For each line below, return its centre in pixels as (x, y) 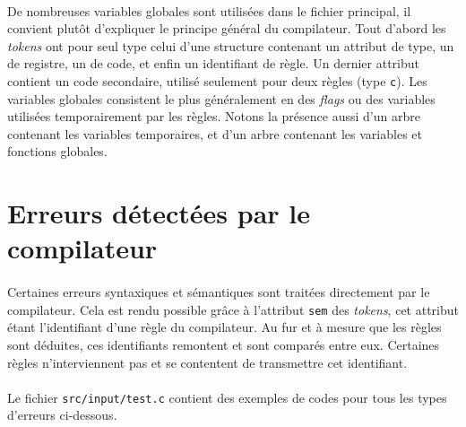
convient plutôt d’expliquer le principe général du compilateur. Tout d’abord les (227, 28)
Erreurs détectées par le (159, 213)
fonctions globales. (57, 151)
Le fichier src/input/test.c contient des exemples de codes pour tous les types (227, 397)
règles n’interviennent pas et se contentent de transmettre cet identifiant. (207, 362)
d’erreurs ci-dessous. (62, 415)
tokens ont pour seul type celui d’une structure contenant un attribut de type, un (231, 45)
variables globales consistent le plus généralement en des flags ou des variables (221, 98)
